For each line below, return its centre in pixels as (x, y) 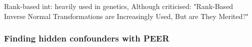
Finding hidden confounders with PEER (87, 38)
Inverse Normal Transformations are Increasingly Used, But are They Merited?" (126, 16)
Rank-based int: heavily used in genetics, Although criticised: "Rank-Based (119, 6)
